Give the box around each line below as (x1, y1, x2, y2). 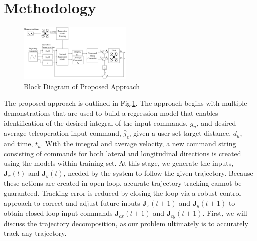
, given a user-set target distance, (129, 128, 231, 138)
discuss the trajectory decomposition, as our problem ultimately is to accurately (4, 218, 248, 228)
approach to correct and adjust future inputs (4, 197, 140, 208)
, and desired (196, 117, 236, 128)
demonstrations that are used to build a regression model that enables (4, 108, 218, 118)
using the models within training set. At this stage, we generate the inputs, (4, 158, 234, 168)
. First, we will (202, 208, 247, 218)
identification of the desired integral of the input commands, (4, 117, 188, 128)
